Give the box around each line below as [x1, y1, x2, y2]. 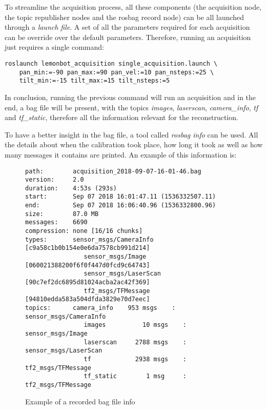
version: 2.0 [25, 176, 84, 184]
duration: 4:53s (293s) [25, 184, 117, 192]
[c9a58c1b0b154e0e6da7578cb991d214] [25, 244, 150, 252]
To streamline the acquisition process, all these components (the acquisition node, [5, 2, 262, 12]
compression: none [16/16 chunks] [25, 227, 143, 235]
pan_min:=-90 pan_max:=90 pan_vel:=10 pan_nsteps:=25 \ [19, 68, 214, 76]
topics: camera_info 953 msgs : [25, 304, 176, 311]
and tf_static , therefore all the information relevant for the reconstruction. [5, 112, 238, 123]
